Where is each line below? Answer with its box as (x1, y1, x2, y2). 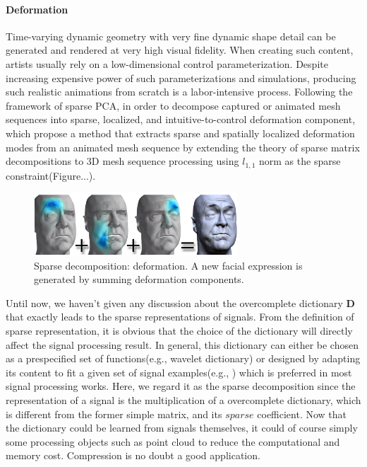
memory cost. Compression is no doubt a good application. (6, 448, 260, 463)
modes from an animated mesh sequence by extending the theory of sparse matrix (6, 139, 360, 154)
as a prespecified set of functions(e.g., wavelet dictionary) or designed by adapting (6, 351, 361, 366)
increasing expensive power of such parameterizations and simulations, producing (6, 70, 356, 85)
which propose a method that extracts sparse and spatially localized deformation (6, 125, 355, 140)
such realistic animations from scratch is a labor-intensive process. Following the (6, 84, 353, 99)
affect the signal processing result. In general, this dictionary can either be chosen (6, 337, 359, 352)
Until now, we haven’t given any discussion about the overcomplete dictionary (6, 295, 343, 310)
